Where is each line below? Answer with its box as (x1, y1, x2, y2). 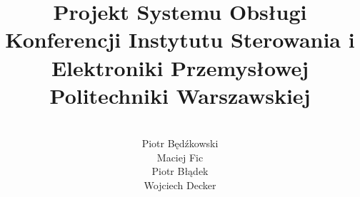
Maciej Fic (156, 149, 204, 164)
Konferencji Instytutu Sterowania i (5, 25, 355, 54)
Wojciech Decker (144, 178, 216, 193)
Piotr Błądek (151, 164, 209, 179)
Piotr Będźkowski (141, 136, 219, 151)
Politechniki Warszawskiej (49, 80, 311, 110)
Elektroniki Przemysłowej (51, 53, 309, 82)
